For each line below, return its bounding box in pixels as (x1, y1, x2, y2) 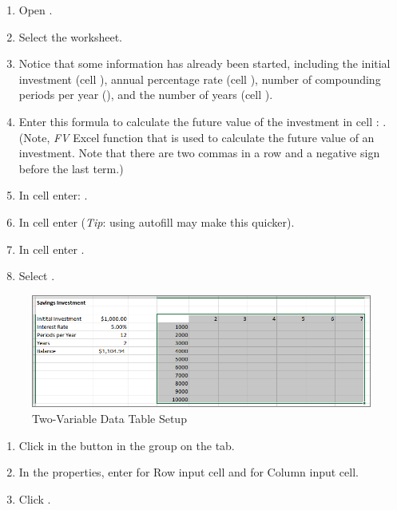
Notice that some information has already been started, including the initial (18, 55, 391, 72)
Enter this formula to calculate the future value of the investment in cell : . (18, 113, 387, 129)
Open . (18, 2, 53, 18)
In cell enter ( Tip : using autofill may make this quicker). (18, 213, 295, 230)
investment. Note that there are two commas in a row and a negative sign (18, 144, 380, 161)
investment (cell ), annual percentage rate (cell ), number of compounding (18, 70, 381, 87)
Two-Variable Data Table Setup (32, 409, 187, 426)
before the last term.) (18, 160, 124, 176)
